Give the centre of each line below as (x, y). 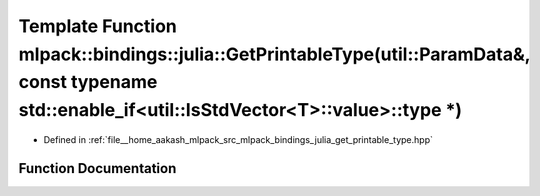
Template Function (97, 26)
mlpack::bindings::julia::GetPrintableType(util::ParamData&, (274, 54)
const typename (88, 82)
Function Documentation (97, 168)
